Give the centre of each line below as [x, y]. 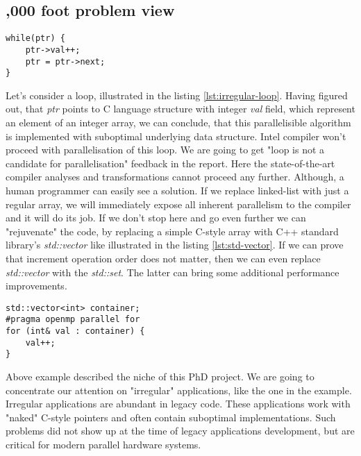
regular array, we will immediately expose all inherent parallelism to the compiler [178, 204]
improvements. [36, 286]
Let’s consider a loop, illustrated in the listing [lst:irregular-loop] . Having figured [177, 95]
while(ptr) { [35, 39]
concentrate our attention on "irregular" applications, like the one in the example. [179, 390]
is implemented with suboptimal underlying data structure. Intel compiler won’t [176, 136]
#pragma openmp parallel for [73, 320]
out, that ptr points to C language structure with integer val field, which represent [180, 109]
